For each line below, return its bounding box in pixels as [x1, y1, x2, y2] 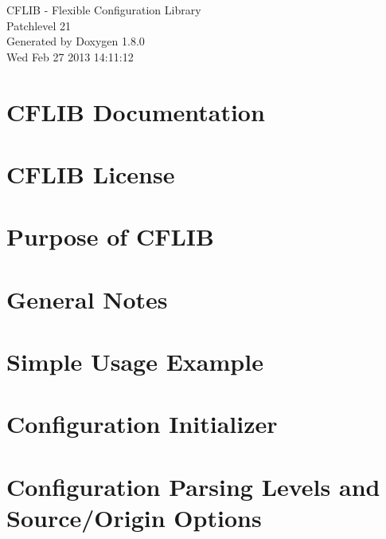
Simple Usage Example [6, 345, 263, 378]
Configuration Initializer [6, 407, 278, 440]
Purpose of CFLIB [6, 220, 214, 253]
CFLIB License [6, 157, 175, 190]
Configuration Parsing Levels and [6, 470, 380, 502]
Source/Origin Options [6, 502, 262, 533]
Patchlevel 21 [6, 17, 72, 33]
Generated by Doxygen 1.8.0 [6, 33, 145, 49]
